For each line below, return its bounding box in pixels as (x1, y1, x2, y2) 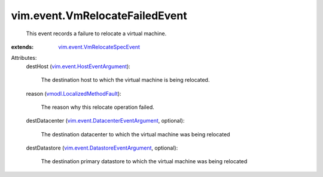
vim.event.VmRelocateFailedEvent (11, 9, 188, 22)
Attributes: (11, 54, 37, 62)
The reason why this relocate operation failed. (41, 103, 155, 111)
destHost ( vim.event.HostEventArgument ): (26, 63, 131, 70)
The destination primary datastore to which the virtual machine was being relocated (41, 158, 248, 165)
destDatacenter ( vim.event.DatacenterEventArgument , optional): (26, 117, 185, 124)
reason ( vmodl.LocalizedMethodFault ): (26, 90, 122, 97)
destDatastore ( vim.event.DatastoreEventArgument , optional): (26, 144, 178, 152)
